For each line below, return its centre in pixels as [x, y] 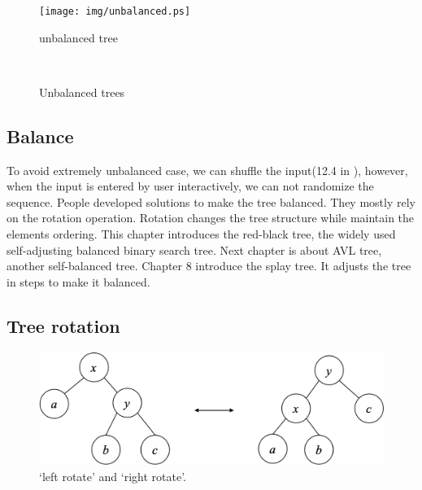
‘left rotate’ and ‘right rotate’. [113, 476]
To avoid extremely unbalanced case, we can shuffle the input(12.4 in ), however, [207, 170]
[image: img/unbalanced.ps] [115, 11]
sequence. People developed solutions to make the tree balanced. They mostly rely [211, 201]
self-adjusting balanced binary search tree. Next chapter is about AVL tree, [194, 249]
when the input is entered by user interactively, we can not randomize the [190, 186]
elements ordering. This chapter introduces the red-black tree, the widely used [201, 234]
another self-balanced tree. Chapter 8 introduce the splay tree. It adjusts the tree [209, 266]
